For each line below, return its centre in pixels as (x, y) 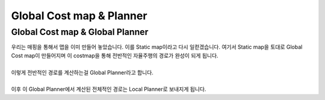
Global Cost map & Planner (79, 16)
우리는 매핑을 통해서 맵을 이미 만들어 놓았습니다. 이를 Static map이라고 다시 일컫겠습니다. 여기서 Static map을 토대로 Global (157, 47)
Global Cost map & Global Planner (80, 32)
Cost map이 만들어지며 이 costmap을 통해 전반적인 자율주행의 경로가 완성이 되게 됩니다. (115, 55)
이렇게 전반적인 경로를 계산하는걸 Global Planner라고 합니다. (82, 72)
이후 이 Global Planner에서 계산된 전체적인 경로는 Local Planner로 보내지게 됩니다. (109, 89)
